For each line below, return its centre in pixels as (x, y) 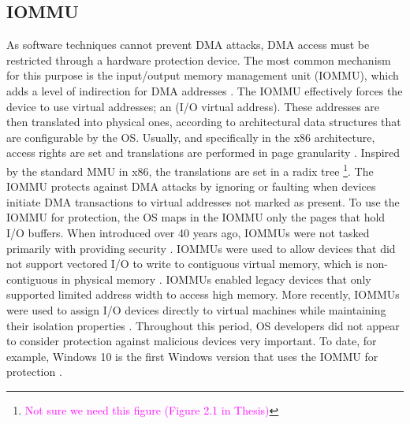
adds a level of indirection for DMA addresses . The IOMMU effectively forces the (205, 90)
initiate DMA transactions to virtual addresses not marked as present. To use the (203, 201)
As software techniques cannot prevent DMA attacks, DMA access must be (188, 45)
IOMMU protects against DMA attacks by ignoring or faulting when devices (191, 186)
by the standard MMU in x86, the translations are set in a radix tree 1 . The (190, 169)
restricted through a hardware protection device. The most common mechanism (199, 60)
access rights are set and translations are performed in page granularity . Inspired (203, 152)
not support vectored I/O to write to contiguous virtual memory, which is (184, 264)
